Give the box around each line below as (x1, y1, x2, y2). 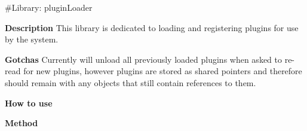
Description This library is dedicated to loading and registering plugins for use (5, 21, 299, 33)
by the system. (5, 33, 59, 45)
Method (5, 117, 38, 129)
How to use (5, 96, 53, 109)
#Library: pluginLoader (5, 1, 93, 13)
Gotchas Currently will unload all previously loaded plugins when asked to (5, 53, 282, 65)
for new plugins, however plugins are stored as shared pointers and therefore (23, 65, 302, 77)
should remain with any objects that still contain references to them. (5, 76, 256, 89)
